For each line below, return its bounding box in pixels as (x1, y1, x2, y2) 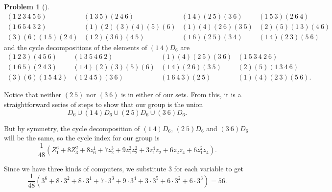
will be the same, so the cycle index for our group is (4, 133, 160, 143)
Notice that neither (4, 89, 62, 100)
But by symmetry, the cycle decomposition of (4, 123, 140, 133)
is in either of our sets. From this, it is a (121, 89, 241, 100)
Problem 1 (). (4, 1, 49, 11)
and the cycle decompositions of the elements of (4, 42, 147, 52)
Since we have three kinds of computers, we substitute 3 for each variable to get (4, 163, 243, 173)
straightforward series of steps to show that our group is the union (4, 99, 203, 109)
